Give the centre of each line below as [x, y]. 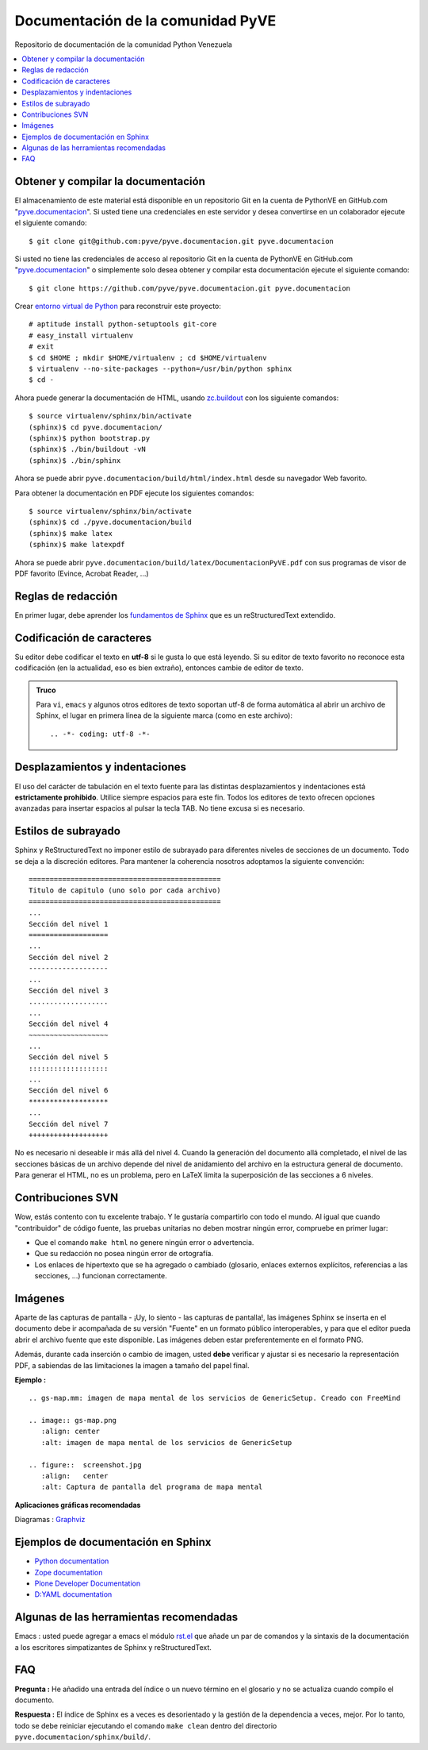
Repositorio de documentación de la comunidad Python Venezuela [124, 44]
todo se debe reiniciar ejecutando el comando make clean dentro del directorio [146, 1725]
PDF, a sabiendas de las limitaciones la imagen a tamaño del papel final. [132, 1365]
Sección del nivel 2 [69, 957]
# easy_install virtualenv [81, 335]
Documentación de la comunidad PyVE [145, 21]
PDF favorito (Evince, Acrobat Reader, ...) [82, 573]
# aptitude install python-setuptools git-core [123, 324]
